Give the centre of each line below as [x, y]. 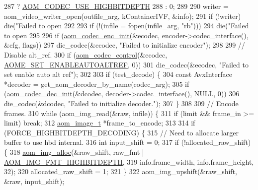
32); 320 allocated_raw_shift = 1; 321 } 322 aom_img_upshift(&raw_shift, [121, 171]
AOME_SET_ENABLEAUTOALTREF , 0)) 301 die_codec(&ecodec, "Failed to [126, 64]
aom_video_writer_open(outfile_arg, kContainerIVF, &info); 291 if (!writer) [123, 16]
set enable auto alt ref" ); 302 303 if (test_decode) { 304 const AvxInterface [118, 74]
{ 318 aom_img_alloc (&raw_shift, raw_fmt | [74, 152]
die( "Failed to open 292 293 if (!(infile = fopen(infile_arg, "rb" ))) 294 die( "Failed [127, 26]
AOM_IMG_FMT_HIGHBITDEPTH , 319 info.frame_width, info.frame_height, [129, 161]
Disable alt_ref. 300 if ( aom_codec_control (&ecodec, [86, 54]
